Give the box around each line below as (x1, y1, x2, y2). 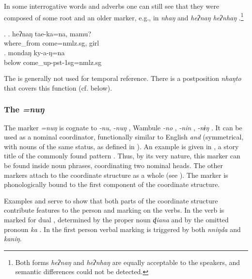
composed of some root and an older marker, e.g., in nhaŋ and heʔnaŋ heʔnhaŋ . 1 (4, 11, 244, 22)
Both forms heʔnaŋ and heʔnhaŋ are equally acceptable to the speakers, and (15, 257, 240, 267)
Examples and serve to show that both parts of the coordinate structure (4, 195, 218, 205)
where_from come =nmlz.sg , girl (4, 38, 99, 48)
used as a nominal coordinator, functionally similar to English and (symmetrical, (4, 132, 244, 142)
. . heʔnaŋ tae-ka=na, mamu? (4, 28, 92, 38)
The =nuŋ (4, 103, 45, 115)
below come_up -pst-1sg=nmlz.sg (4, 57, 102, 67)
